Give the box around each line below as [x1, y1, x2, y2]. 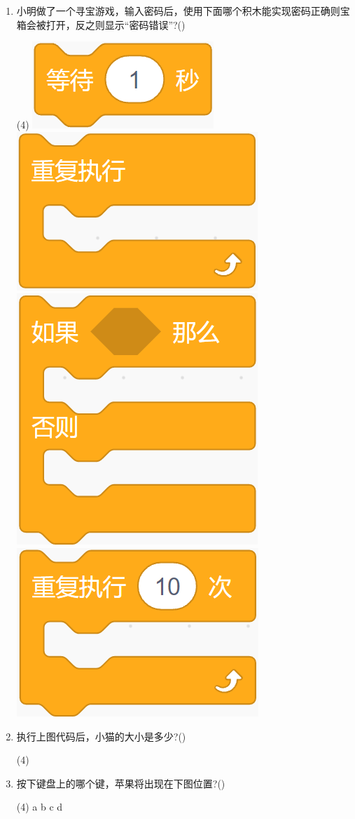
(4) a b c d [16, 799, 63, 814]
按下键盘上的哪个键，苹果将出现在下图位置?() [16, 775, 225, 790]
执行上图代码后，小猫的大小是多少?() [16, 728, 186, 743]
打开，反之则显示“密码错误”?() [46, 17, 186, 32]
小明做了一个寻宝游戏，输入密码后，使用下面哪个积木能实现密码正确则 [16, 4, 340, 18]
